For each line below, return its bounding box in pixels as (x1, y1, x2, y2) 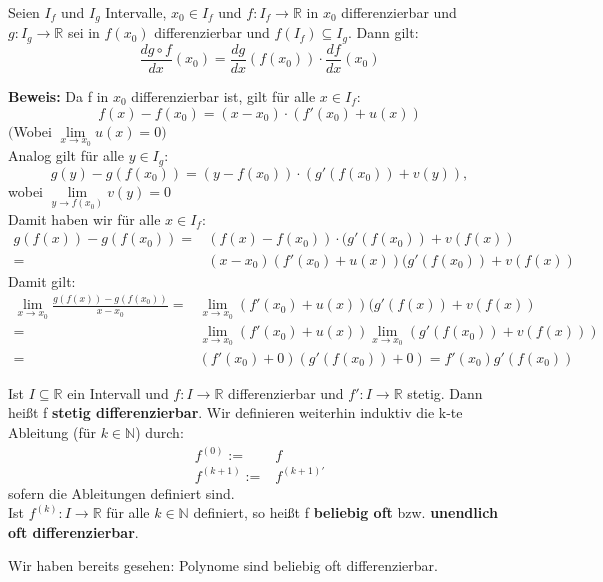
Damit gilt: (8, 270, 76, 291)
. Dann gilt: (347, 22, 419, 43)
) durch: (135, 421, 184, 442)
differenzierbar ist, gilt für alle (131, 85, 316, 106)
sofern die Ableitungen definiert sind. (8, 482, 235, 503)
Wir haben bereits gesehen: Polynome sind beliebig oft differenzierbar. (8, 555, 438, 576)
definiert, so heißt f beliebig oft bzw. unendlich (193, 502, 498, 523)
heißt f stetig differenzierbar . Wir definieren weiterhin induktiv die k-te (8, 402, 463, 423)
